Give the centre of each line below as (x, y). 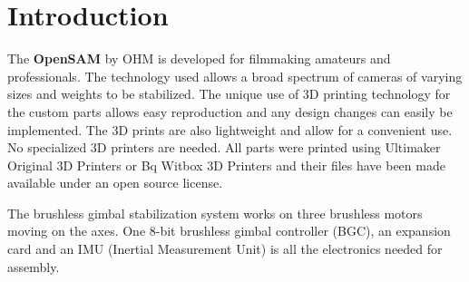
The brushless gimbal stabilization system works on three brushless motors (215, 213)
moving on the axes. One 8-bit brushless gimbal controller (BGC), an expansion (229, 231)
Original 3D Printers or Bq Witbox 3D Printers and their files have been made (226, 165)
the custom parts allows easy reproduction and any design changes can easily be (230, 111)
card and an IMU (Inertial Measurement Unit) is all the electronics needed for (225, 249)
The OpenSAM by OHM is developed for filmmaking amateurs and (199, 58)
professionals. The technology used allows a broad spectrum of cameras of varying (235, 76)
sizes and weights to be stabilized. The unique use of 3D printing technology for (229, 94)
